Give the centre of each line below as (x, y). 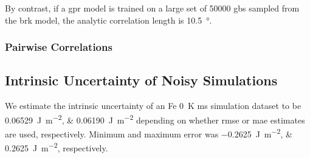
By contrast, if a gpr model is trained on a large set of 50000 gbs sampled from (152, 8)
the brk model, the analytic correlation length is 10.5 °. (108, 20)
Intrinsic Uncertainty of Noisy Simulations (141, 80)
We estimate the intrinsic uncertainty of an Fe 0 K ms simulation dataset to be (153, 106)
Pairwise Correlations (59, 47)
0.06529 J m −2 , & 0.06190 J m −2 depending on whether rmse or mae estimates (155, 119)
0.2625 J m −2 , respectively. (57, 147)
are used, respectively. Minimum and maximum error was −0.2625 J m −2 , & (149, 133)
